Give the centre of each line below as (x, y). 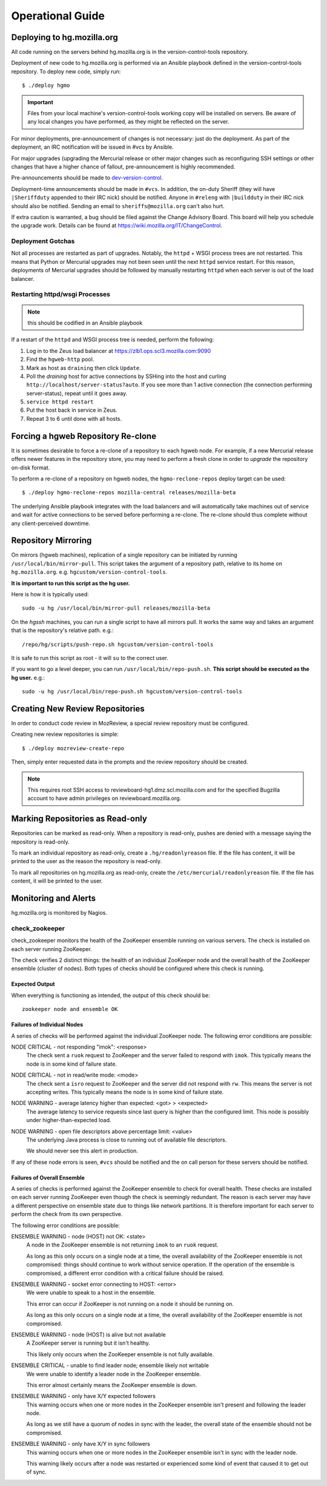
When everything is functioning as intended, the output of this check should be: (111, 995)
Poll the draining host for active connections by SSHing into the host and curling (126, 376)
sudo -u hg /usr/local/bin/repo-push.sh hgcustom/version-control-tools (132, 692)
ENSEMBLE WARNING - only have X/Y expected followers (83, 1396)
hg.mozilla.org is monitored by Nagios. (59, 913)
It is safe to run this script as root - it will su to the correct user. (90, 657)
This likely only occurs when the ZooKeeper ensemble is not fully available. (120, 1354)
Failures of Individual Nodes (47, 1024)
